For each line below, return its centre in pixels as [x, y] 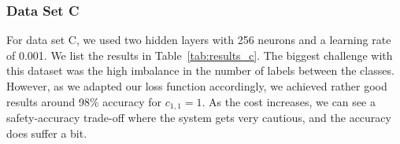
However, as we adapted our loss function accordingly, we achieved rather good [197, 86]
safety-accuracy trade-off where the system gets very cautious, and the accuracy [199, 118]
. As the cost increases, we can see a [289, 101]
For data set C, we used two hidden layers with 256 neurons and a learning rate [199, 40]
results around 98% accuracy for [84, 101]
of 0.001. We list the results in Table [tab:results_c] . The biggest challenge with [200, 55]
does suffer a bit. [47, 133]
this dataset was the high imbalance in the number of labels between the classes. [200, 70]
